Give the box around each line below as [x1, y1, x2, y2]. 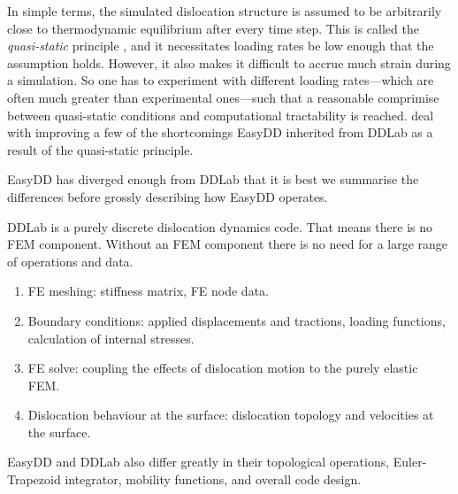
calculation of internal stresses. [27, 328, 195, 347]
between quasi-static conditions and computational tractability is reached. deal [7, 105, 434, 124]
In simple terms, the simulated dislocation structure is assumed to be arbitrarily [7, 2, 442, 19]
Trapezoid [7, 470, 61, 489]
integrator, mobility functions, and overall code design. [65, 470, 362, 489]
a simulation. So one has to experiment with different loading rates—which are [7, 71, 434, 89]
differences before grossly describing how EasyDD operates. [7, 187, 328, 205]
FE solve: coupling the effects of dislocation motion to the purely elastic [27, 359, 418, 377]
